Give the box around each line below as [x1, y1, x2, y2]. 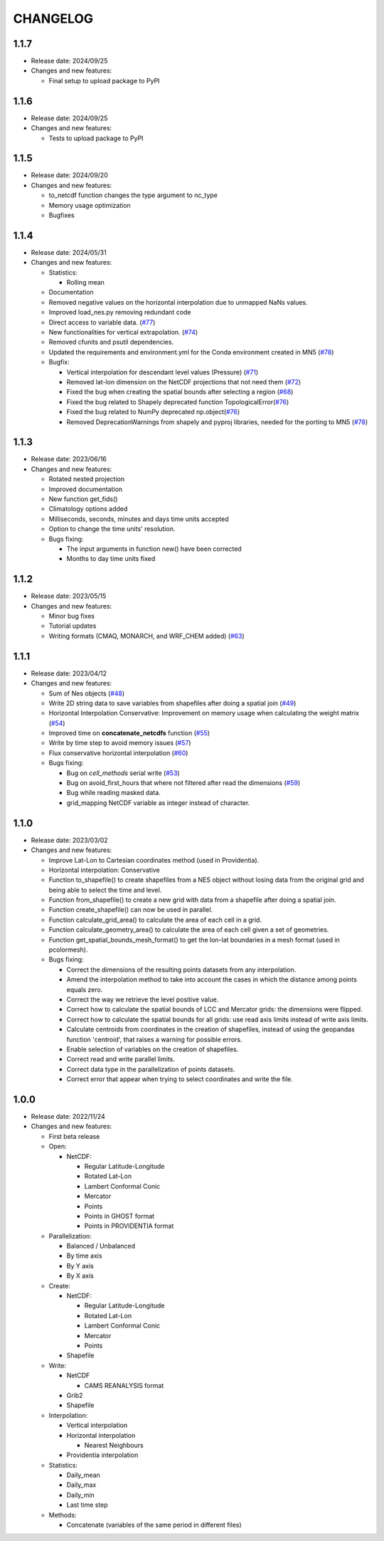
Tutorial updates [48, 621, 97, 630]
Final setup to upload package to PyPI [48, 76, 160, 85]
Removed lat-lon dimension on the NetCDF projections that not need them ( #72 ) [66, 377, 302, 386]
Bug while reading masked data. [66, 789, 161, 797]
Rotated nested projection [48, 475, 124, 483]
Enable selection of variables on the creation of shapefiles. [66, 1045, 239, 1053]
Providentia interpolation [66, 1451, 139, 1459]
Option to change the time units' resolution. [48, 525, 176, 533]
